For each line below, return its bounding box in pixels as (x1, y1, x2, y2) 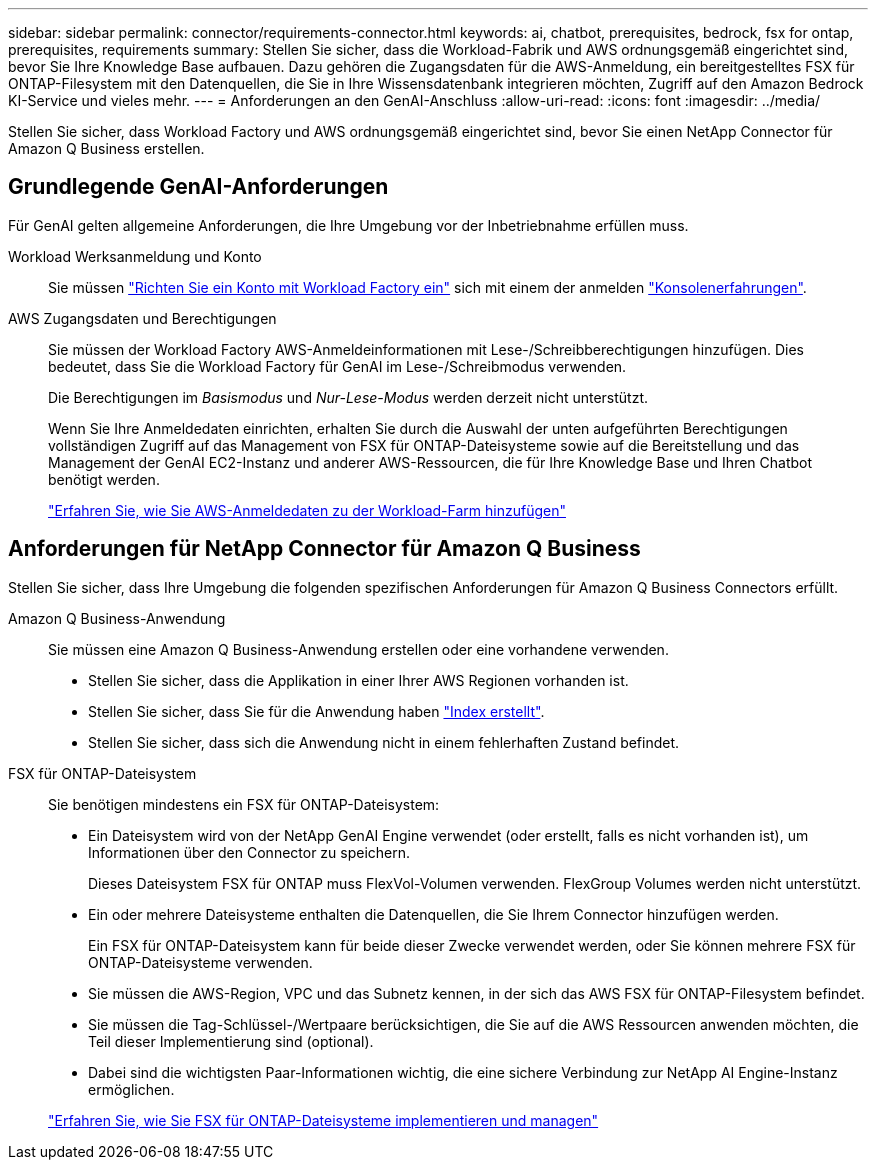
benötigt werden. (48, 470, 160, 488)
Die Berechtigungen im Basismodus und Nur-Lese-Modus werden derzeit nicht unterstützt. (48, 388, 649, 406)
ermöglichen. (88, 1080, 175, 1098)
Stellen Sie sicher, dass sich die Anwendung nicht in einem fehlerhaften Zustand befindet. (88, 733, 680, 751)
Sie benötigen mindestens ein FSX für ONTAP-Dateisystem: (48, 795, 440, 813)
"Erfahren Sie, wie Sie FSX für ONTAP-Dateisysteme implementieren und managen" (48, 1111, 599, 1129)
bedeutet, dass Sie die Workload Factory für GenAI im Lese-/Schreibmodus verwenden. (48, 357, 627, 375)
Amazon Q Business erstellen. (8, 140, 205, 157)
